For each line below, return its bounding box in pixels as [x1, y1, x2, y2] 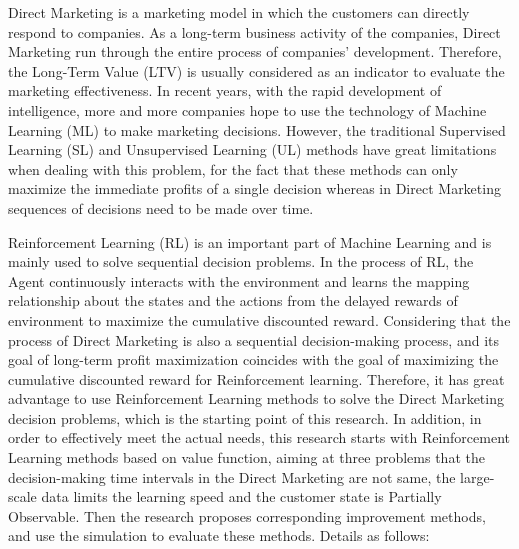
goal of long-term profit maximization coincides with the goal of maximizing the [8, 349, 499, 370]
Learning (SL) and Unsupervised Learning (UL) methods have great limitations [8, 139, 497, 160]
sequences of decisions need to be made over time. [8, 197, 314, 218]
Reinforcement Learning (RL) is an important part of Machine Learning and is [8, 231, 492, 252]
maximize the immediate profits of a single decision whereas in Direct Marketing [8, 178, 501, 199]
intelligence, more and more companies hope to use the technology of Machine [8, 99, 487, 120]
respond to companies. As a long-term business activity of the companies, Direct [8, 21, 501, 42]
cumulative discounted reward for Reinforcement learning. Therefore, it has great [8, 368, 505, 389]
